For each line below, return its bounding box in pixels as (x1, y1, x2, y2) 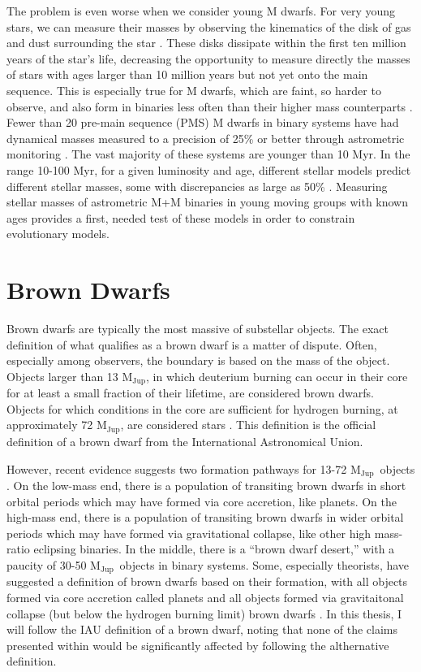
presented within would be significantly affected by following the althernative (6, 636, 389, 653)
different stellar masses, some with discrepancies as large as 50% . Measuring (6, 177, 388, 194)
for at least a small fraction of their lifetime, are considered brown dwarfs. (6, 384, 374, 401)
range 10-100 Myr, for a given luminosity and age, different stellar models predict (6, 161, 411, 178)
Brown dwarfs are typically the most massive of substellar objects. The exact (6, 320, 389, 337)
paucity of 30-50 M (6, 556, 101, 573)
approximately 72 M (6, 416, 107, 433)
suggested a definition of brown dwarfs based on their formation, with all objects (6, 573, 408, 590)
